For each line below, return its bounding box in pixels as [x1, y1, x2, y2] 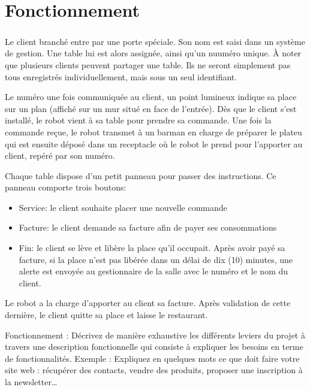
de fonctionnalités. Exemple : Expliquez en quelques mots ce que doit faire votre [5, 352, 300, 364]
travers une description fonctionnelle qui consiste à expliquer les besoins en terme [5, 340, 303, 353]
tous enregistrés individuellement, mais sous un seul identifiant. [5, 70, 237, 83]
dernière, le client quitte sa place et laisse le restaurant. [5, 309, 208, 321]
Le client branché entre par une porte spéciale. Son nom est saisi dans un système [5, 35, 305, 47]
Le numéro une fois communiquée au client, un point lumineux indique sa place [5, 90, 297, 103]
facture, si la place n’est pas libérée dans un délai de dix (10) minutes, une [19, 253, 293, 265]
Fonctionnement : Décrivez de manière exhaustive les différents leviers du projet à [5, 328, 305, 341]
